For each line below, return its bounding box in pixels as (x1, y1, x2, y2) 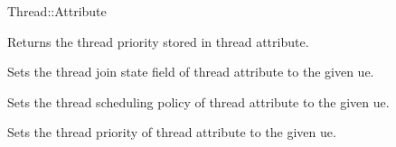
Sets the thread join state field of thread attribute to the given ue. (7, 62, 374, 81)
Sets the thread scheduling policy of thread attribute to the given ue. (7, 92, 390, 111)
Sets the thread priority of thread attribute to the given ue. (7, 123, 336, 142)
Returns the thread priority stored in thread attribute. (7, 32, 309, 51)
